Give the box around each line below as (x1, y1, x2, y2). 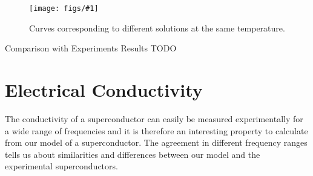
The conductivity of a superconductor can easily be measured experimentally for (5, 112, 303, 125)
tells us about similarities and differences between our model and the (5, 148, 260, 160)
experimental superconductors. (5, 160, 118, 172)
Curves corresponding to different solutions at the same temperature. (29, 21, 285, 34)
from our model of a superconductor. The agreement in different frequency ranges (5, 136, 308, 149)
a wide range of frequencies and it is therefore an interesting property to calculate (5, 124, 308, 137)
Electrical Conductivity (5, 77, 203, 102)
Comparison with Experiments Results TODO (5, 42, 177, 54)
